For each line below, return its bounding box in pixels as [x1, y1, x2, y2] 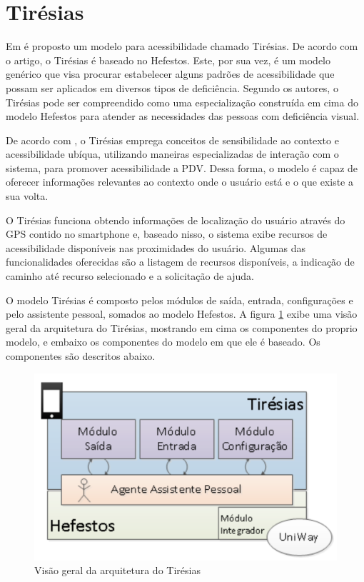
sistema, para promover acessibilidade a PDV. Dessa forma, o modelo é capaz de [6, 160, 358, 175]
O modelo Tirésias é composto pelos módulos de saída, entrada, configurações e [6, 292, 353, 307]
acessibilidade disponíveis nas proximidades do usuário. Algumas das [6, 240, 306, 255]
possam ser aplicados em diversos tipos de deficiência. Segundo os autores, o [6, 80, 338, 95]
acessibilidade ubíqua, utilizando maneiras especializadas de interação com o [6, 146, 339, 161]
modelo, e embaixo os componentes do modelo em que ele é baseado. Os [6, 334, 320, 349]
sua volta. [6, 189, 49, 204]
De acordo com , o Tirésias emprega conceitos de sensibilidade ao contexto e [6, 132, 339, 147]
